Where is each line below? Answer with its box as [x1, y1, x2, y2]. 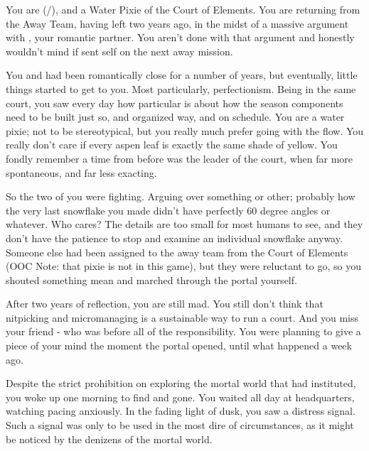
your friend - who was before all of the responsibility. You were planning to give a [6, 324, 361, 339]
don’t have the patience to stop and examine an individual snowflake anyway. [6, 230, 343, 245]
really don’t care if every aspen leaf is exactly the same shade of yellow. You [6, 137, 338, 152]
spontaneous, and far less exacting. [6, 165, 157, 180]
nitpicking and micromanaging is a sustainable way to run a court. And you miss [6, 310, 358, 325]
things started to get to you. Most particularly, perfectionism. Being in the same [6, 81, 356, 96]
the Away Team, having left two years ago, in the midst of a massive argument [6, 16, 349, 31]
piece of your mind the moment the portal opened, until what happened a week [6, 338, 352, 353]
